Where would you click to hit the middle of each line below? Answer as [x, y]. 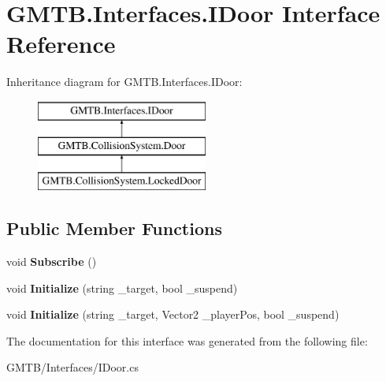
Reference [61, 44]
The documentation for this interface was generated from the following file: [187, 340]
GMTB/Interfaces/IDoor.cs [72, 367]
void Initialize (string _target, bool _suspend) [122, 288]
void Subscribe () [52, 261]
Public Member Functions [114, 228]
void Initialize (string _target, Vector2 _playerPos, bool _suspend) [173, 314]
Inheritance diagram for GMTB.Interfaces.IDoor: [124, 82]
